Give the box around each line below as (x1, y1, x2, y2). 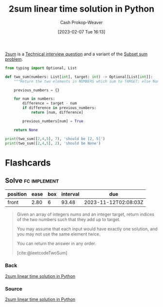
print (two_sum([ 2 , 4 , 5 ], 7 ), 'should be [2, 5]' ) (5, 136, 105, 141)
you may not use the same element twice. (16, 231, 101, 237)
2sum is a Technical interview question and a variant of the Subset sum (5, 51, 148, 57)
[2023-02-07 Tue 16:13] (57, 29, 106, 34)
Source (5, 285, 23, 292)
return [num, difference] (31, 110, 83, 115)
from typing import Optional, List (5, 66, 77, 70)
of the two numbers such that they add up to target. (16, 217, 120, 222)
